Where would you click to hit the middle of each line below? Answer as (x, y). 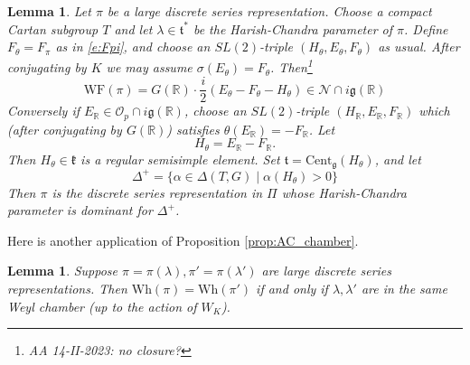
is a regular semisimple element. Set (180, 159)
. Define (426, 28)
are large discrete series (327, 271)
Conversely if (43, 111)
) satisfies (193, 129)
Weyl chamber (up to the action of (102, 306)
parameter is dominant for (80, 210)
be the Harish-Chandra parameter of (293, 28)
